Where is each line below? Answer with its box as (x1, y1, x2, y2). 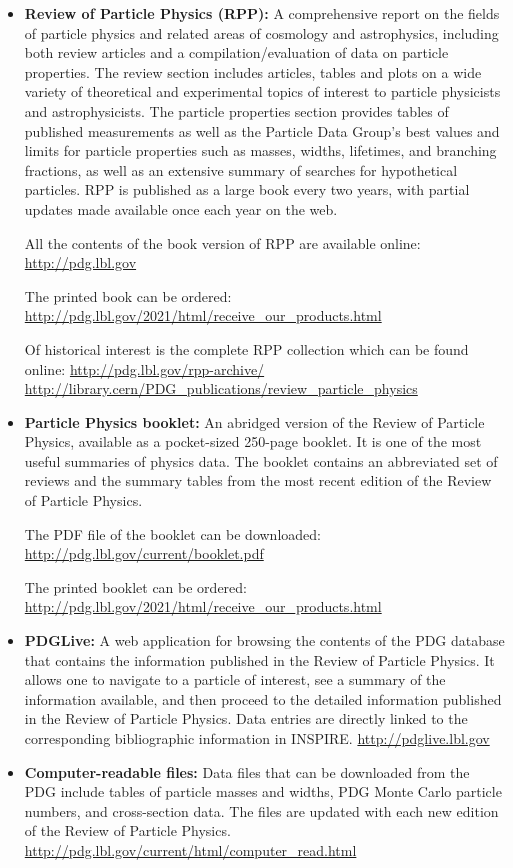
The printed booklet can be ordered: (24, 576, 247, 597)
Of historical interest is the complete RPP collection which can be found (24, 338, 469, 359)
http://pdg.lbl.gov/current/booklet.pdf (24, 543, 264, 564)
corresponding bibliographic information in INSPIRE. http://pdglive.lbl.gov (24, 728, 490, 748)
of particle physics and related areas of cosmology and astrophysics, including (24, 22, 499, 43)
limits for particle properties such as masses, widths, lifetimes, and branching (24, 140, 497, 161)
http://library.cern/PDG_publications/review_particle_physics (24, 378, 418, 399)
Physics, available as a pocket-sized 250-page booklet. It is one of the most (24, 431, 482, 452)
